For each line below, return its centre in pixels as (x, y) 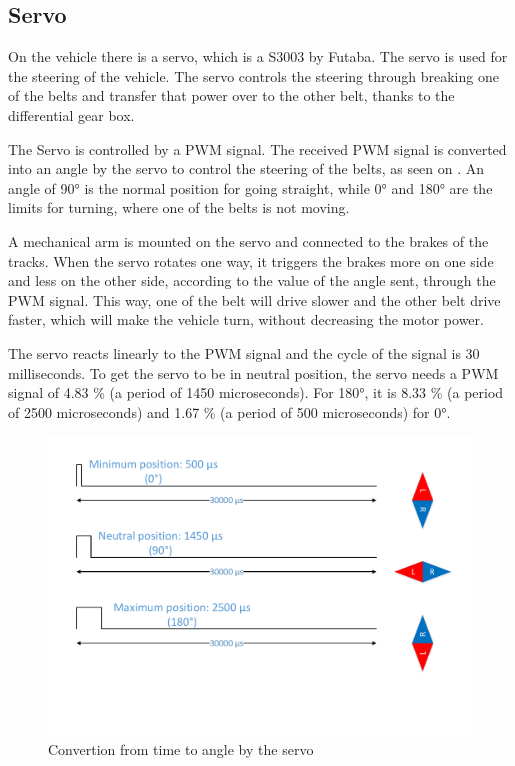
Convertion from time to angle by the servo (181, 749)
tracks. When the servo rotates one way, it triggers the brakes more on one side (251, 260)
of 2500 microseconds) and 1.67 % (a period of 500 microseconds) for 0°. (229, 411)
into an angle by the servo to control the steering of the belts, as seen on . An (246, 168)
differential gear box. (71, 114)
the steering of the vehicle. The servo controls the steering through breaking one (253, 75)
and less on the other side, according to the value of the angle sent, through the (252, 280)
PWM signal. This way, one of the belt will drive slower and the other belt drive (254, 299)
